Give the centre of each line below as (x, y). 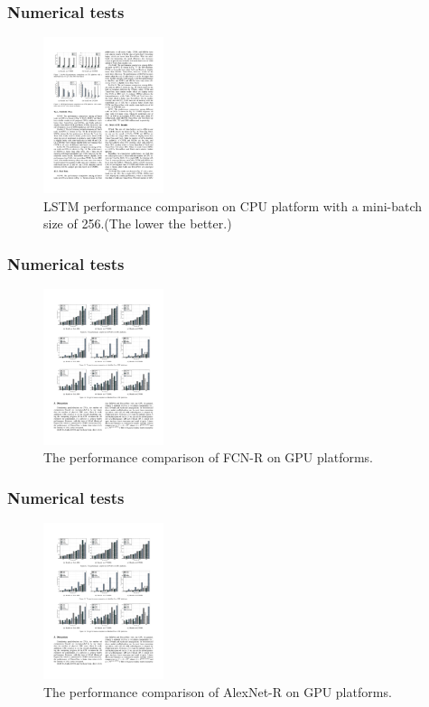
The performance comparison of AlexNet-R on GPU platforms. (218, 691)
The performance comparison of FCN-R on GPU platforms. (208, 457)
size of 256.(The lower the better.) (138, 223)
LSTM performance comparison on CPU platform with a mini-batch (233, 205)
